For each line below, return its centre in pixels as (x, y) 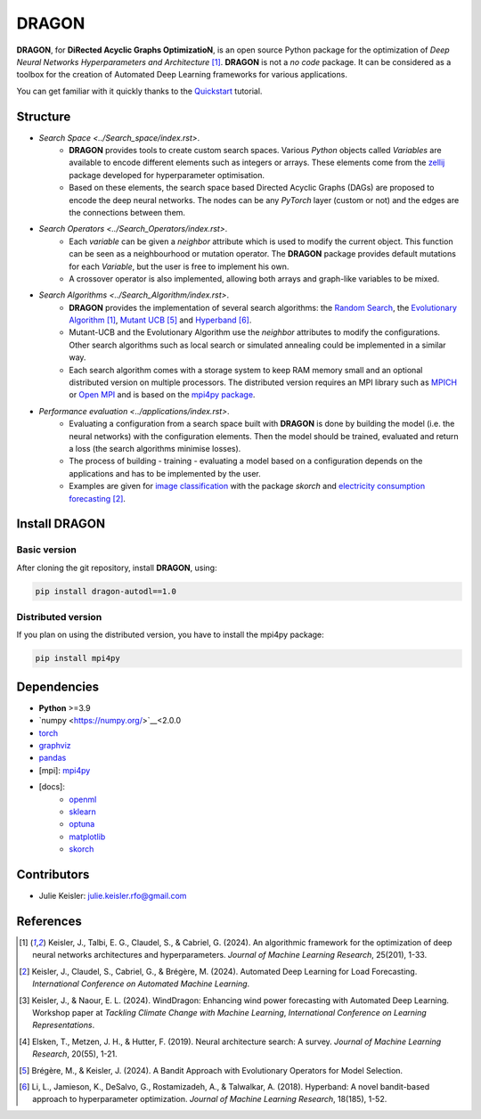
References (49, 921)
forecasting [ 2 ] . (98, 498)
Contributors (53, 874)
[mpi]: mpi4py (65, 770)
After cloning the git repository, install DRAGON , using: (117, 568)
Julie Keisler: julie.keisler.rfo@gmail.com (113, 896)
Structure (44, 116)
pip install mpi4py (77, 658)
